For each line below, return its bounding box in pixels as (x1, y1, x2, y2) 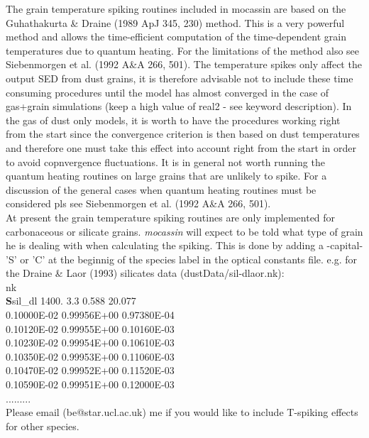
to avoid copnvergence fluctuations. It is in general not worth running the (6, 154, 325, 169)
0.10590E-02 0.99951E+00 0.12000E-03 (6, 377, 175, 392)
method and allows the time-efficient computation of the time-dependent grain (6, 29, 346, 44)
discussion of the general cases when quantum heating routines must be (6, 182, 316, 197)
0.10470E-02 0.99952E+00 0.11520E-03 (6, 363, 175, 378)
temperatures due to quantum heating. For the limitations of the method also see (6, 43, 360, 58)
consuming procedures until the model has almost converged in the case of (6, 84, 329, 99)
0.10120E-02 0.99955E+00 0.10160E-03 (6, 321, 175, 336)
